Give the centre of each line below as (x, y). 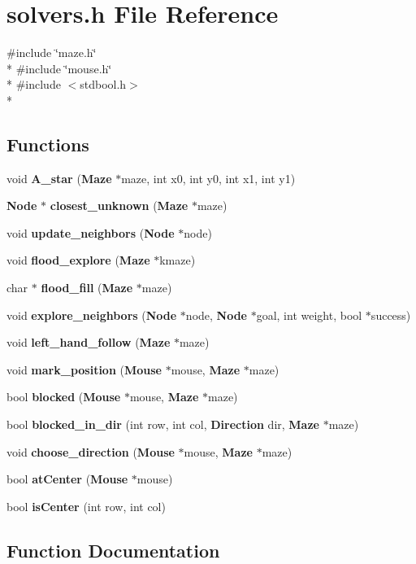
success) (391, 315)
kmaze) (178, 260)
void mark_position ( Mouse (84, 369)
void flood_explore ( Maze (78, 260)
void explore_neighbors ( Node (92, 315)
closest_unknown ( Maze (119, 205)
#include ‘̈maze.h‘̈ (52, 52)
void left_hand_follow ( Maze (89, 342)
